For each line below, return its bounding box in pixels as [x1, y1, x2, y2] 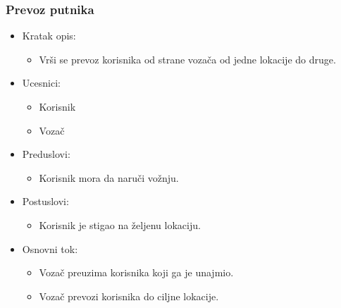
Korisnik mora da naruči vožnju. [39, 170, 179, 185]
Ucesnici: [22, 75, 61, 90]
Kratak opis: [22, 28, 76, 43]
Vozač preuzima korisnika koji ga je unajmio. [39, 265, 234, 280]
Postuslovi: [22, 194, 69, 209]
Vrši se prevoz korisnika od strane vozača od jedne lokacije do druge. [39, 51, 336, 66]
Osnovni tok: [22, 241, 78, 256]
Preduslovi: [22, 147, 70, 161]
